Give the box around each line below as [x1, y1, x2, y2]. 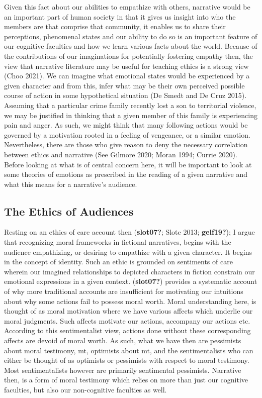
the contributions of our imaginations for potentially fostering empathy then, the [4, 50, 253, 61]
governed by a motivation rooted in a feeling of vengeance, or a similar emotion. [4, 129, 250, 140]
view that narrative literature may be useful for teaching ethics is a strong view [4, 60, 249, 71]
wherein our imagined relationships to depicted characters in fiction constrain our [4, 266, 255, 276]
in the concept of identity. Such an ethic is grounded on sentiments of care [4, 256, 233, 267]
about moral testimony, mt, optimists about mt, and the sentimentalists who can [4, 345, 253, 355]
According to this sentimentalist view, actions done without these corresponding [4, 325, 251, 336]
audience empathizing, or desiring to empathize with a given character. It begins [4, 246, 252, 257]
